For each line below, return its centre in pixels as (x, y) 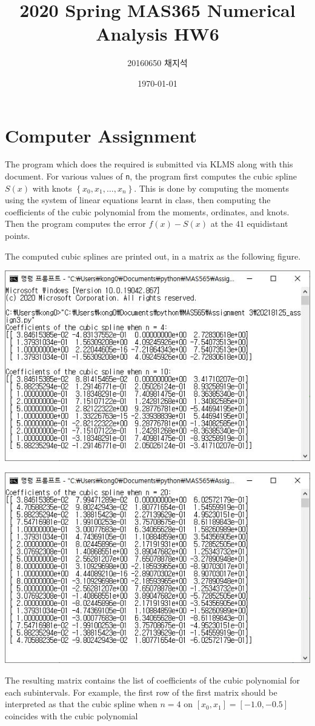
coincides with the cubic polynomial (71, 715)
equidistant (267, 224)
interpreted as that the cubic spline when (81, 704)
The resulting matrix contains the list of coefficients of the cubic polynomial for (152, 680)
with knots (52, 188)
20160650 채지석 (157, 63)
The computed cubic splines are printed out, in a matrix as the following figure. (153, 256)
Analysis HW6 (157, 34)
